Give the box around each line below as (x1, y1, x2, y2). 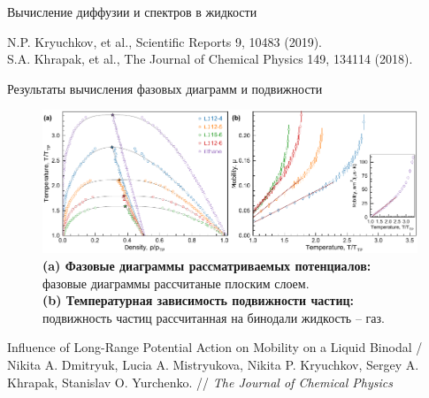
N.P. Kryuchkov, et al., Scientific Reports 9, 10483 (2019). (7, 32, 323, 50)
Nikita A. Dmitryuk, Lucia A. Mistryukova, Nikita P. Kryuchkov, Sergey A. (7, 355, 419, 373)
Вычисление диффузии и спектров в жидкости (7, 3, 257, 20)
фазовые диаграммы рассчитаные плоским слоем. (42, 273, 310, 292)
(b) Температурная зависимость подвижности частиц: (42, 291, 354, 310)
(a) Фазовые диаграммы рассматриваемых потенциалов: (42, 256, 372, 274)
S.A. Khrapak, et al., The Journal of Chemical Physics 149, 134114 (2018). (7, 50, 413, 68)
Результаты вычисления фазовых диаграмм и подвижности (7, 79, 323, 97)
